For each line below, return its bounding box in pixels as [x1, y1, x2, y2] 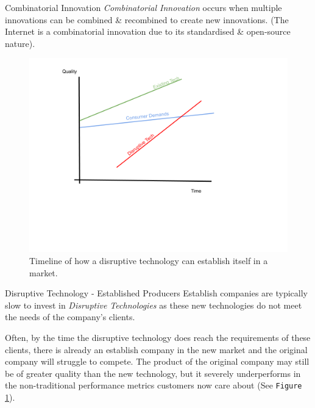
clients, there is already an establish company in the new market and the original [5, 343, 308, 356]
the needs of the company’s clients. [5, 310, 135, 323]
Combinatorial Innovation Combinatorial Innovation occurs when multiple [5, 1, 282, 13]
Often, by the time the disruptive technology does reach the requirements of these [5, 331, 311, 343]
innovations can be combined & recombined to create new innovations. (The [5, 13, 289, 26]
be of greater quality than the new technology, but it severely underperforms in [5, 367, 301, 379]
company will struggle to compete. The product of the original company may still [5, 355, 310, 368]
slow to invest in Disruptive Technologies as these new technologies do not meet [5, 298, 302, 311]
